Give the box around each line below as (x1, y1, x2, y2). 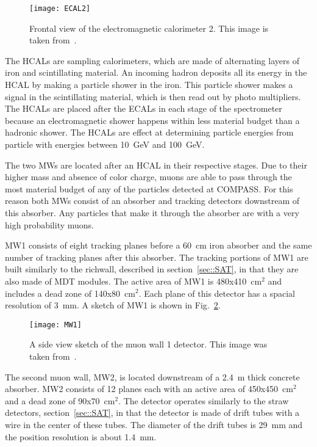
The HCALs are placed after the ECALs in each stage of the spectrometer (5, 102, 282, 115)
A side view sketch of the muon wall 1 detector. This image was (29, 338, 268, 351)
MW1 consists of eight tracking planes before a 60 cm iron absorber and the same (5, 239, 312, 252)
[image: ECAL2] (29, 4, 91, 13)
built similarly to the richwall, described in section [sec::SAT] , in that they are (5, 263, 299, 275)
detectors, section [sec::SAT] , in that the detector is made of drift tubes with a (5, 406, 300, 419)
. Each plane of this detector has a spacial (138, 286, 295, 299)
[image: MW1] (29, 320, 82, 329)
